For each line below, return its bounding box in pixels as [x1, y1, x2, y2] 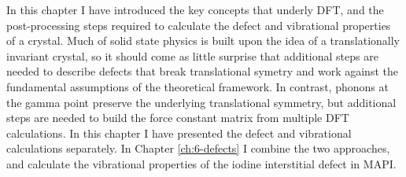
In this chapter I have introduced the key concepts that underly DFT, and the [6, 2, 384, 17]
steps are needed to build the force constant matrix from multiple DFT [6, 109, 349, 126]
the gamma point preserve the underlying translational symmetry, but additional [6, 94, 397, 110]
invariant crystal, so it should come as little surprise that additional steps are [6, 47, 378, 64]
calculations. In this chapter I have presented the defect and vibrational [6, 124, 352, 141]
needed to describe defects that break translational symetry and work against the [6, 63, 398, 79]
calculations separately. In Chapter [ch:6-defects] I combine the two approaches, [6, 140, 390, 157]
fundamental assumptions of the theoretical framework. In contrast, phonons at [6, 78, 389, 94]
